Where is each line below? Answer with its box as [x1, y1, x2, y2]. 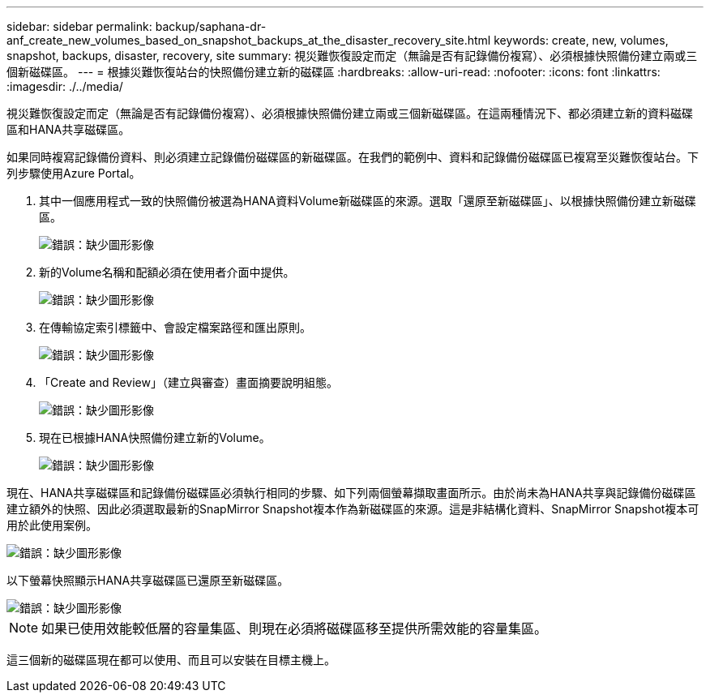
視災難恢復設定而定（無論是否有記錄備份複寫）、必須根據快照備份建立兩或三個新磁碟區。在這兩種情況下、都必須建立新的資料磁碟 [6, 106, 693, 120]
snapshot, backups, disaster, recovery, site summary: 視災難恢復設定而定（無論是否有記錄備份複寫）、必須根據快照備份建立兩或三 [6, 49, 698, 62]
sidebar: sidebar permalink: [6, 19, 152, 33]
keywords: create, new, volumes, [494, 33, 669, 47]
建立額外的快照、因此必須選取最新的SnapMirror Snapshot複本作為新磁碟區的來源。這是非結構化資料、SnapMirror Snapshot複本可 [6, 502, 699, 516]
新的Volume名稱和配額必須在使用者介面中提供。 [39, 265, 295, 279]
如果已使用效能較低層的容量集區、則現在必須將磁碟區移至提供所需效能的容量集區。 [41, 620, 548, 637]
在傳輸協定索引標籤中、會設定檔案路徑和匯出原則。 [39, 320, 311, 334]
